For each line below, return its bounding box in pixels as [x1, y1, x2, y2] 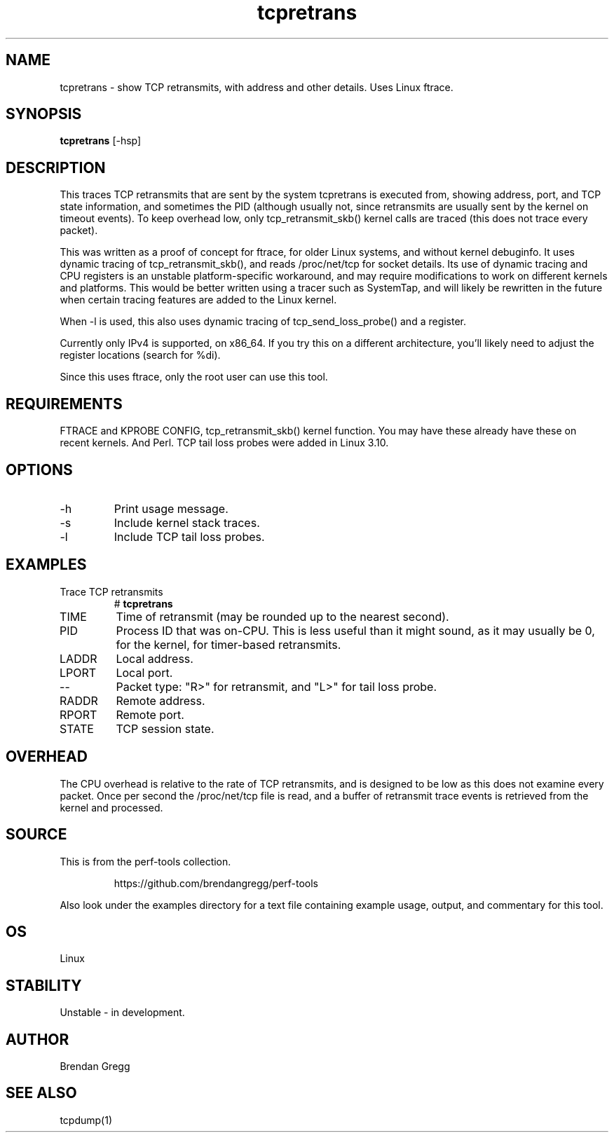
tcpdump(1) [60, 1113, 112, 1126]
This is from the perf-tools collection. [60, 855, 231, 868]
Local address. [116, 651, 193, 666]
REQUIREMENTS [6, 395, 123, 413]
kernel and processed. [60, 801, 163, 814]
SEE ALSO [6, 1084, 77, 1102]
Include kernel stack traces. [114, 515, 260, 530]
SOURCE [6, 825, 67, 844]
